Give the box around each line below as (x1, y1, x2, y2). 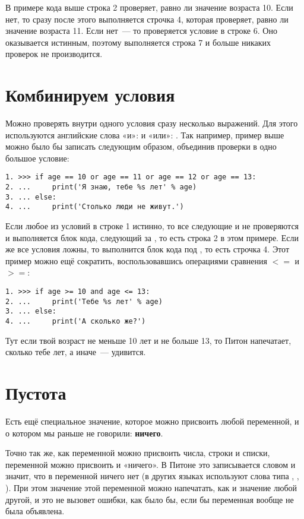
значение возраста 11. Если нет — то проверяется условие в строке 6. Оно (5, 24, 277, 37)
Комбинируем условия (5, 83, 175, 107)
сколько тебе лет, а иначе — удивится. (5, 346, 146, 358)
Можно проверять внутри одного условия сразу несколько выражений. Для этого (5, 117, 298, 129)
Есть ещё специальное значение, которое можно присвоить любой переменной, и (5, 415, 299, 427)
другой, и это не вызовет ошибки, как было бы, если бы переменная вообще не (5, 493, 294, 505)
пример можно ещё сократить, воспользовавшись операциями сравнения (5, 254, 267, 267)
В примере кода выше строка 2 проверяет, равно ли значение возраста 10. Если (5, 1, 293, 13)
